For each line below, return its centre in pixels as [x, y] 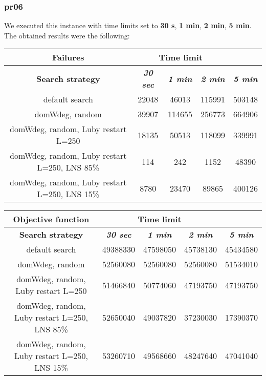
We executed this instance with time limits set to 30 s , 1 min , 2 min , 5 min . [128, 25]
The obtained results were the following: [67, 35]
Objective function [51, 219]
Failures [68, 57]
